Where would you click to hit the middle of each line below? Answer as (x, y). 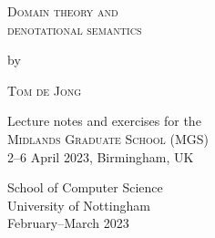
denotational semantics (75, 29)
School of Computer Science (85, 187)
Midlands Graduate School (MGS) (108, 138)
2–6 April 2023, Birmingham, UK (101, 156)
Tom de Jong (45, 90)
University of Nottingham (79, 205)
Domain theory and (63, 11)
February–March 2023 (68, 223)
